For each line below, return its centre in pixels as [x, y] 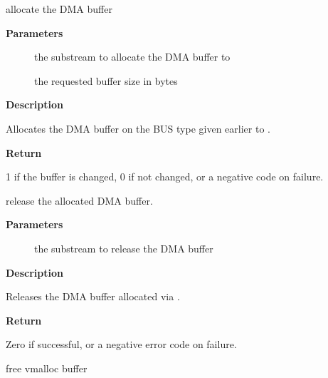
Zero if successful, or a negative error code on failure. [121, 344]
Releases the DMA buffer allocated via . [93, 296]
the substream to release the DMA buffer [124, 248]
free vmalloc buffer [47, 368]
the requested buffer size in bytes [106, 80]
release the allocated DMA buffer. [79, 200]
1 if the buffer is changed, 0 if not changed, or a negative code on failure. [165, 177]
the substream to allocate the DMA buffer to [132, 57]
